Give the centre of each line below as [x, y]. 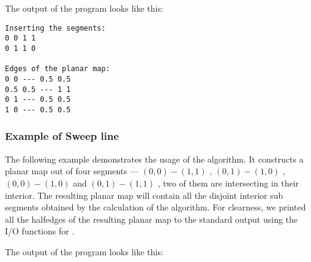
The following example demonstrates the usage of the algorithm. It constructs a [154, 159]
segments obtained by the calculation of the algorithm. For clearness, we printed [155, 207]
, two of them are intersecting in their [228, 183]
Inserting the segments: [55, 28]
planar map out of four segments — [72, 171]
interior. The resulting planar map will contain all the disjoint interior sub [144, 195]
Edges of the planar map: [58, 69]
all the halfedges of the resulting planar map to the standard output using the [152, 219]
